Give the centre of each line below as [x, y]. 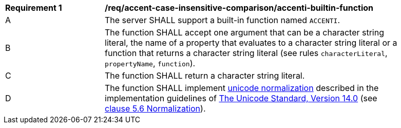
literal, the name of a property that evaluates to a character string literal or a [251, 43]
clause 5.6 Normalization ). [155, 108]
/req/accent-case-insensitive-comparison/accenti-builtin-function [239, 8]
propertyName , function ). [150, 63]
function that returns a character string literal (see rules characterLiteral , [246, 53]
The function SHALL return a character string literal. [205, 76]
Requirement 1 [34, 8]
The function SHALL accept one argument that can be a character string [245, 32]
